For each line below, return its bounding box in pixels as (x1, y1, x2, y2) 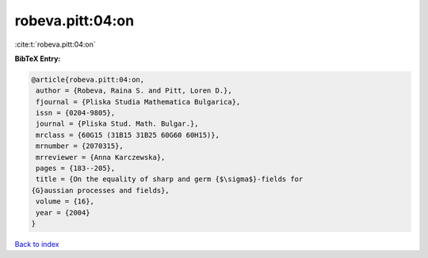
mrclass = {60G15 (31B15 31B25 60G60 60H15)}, (36, 131, 220, 139)
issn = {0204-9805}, (36, 108, 116, 118)
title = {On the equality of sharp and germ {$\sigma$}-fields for (36, 175, 304, 184)
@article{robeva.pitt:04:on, (31, 75, 145, 84)
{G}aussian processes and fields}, (31, 186, 170, 195)
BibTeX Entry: (14, 54, 61, 63)
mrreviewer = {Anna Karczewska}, (36, 153, 166, 161)
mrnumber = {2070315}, (36, 142, 124, 150)
